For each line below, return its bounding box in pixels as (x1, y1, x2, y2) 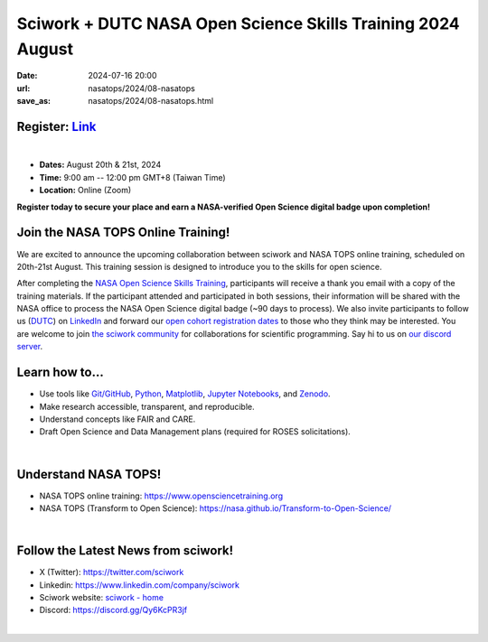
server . (16, 341, 43, 352)
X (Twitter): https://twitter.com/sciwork (39, 567, 184, 578)
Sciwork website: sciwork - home (39, 592, 164, 603)
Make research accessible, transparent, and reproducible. (39, 401, 255, 412)
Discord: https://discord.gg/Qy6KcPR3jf (39, 605, 188, 616)
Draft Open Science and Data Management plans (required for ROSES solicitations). (39, 426, 352, 437)
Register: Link (16, 118, 97, 135)
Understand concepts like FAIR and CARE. (39, 414, 196, 424)
